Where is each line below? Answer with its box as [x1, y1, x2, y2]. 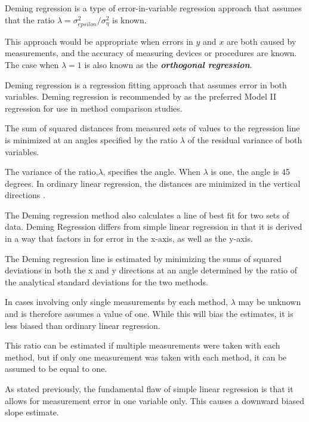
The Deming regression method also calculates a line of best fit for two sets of [5, 208, 289, 221]
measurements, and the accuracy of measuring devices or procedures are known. [5, 47, 297, 59]
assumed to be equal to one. [5, 362, 107, 375]
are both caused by [226, 35, 296, 47]
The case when [5, 58, 59, 70]
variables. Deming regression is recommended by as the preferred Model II [5, 90, 277, 103]
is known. [112, 13, 147, 26]
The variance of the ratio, [5, 165, 98, 178]
